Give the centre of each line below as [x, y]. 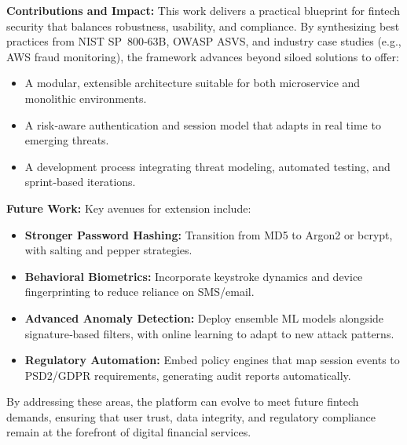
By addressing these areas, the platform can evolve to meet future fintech [183, 401]
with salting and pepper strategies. [108, 250]
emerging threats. [67, 140]
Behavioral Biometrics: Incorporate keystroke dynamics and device [194, 276]
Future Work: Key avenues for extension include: [129, 208]
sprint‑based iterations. [80, 182]
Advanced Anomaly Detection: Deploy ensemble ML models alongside [204, 317]
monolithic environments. [86, 98]
